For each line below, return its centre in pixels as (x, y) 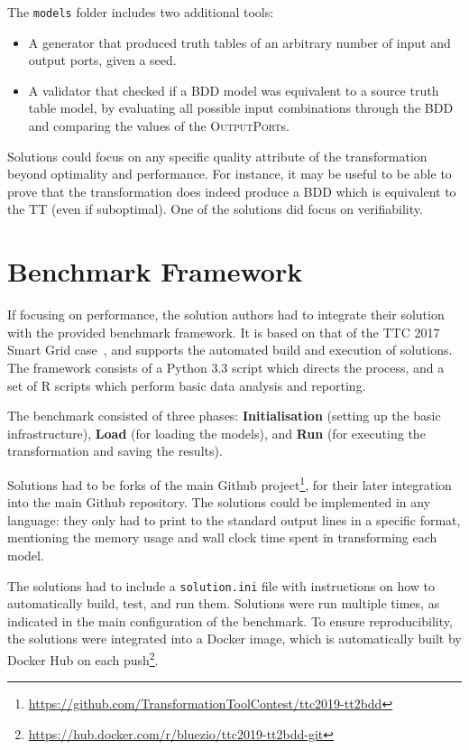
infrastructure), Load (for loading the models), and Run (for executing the (216, 433)
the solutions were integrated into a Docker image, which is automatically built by (234, 639)
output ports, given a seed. (102, 60)
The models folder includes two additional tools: (141, 12)
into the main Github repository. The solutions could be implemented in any (219, 502)
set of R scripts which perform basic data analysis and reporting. (187, 385)
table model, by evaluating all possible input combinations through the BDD (241, 108)
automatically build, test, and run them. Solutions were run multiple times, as (224, 603)
